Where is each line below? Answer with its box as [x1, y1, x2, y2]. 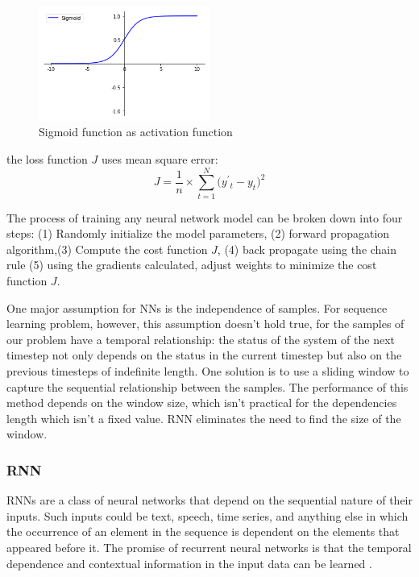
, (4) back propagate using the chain [217, 240, 397, 257]
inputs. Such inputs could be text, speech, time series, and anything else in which [6, 507, 409, 524]
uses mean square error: [101, 150, 218, 167]
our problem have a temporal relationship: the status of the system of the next [6, 330, 395, 347]
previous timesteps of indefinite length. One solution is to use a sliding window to [6, 362, 409, 379]
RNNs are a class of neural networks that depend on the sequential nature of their [6, 492, 413, 509]
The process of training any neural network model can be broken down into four [6, 209, 403, 226]
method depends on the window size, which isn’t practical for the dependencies [6, 394, 397, 411]
